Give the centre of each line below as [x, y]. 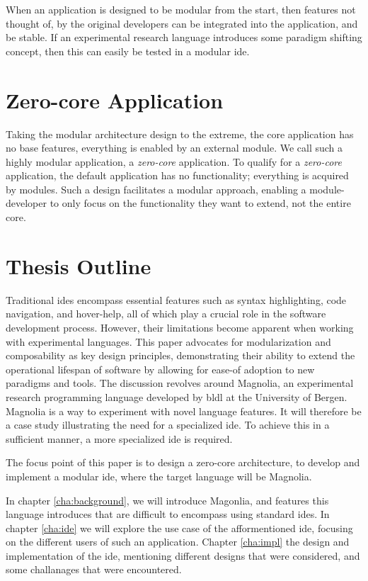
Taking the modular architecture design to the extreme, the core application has [180, 134]
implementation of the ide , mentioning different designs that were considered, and [183, 555]
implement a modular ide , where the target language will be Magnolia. [159, 476]
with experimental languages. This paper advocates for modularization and [168, 341]
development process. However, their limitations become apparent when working [180, 327]
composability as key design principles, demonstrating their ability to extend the [180, 355]
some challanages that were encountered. [94, 569]
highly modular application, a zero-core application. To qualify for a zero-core [174, 161]
